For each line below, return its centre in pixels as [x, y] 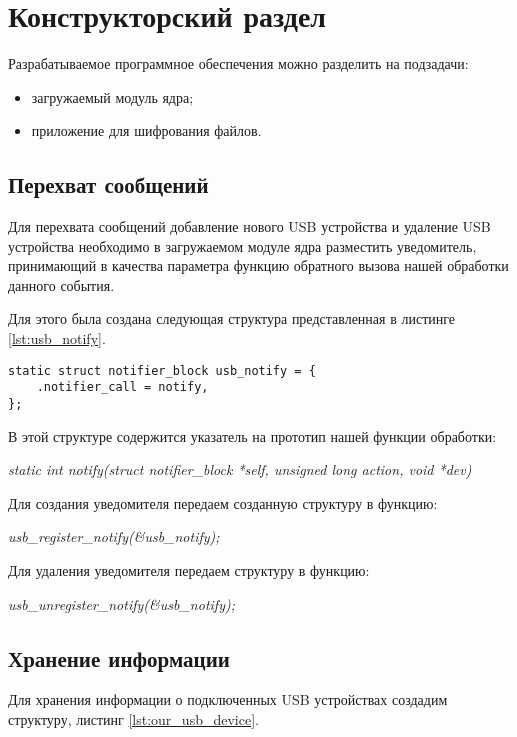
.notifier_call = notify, [122, 387]
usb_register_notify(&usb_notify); [114, 536]
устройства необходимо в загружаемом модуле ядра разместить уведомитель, [242, 245]
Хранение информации [119, 657]
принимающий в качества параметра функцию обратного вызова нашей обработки [258, 265]
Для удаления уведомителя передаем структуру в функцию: [189, 570]
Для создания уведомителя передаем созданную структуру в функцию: [223, 502]
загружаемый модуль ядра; [112, 96]
